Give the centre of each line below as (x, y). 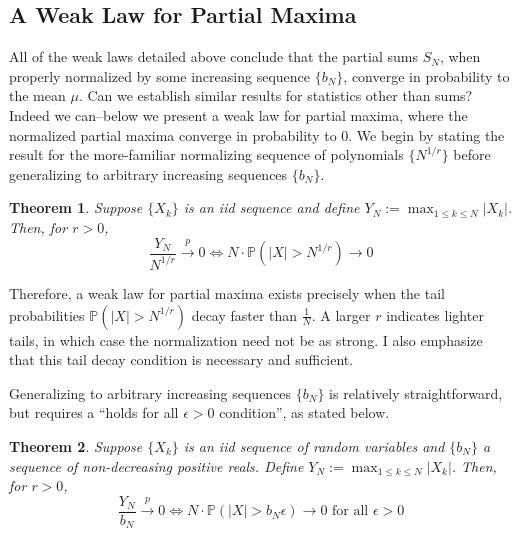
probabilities (47, 314)
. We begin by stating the (426, 134)
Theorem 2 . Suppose (76, 445)
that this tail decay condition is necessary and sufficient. (181, 359)
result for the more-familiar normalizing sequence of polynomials (206, 154)
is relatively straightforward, (416, 392)
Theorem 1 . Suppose (76, 207)
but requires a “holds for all (94, 412)
